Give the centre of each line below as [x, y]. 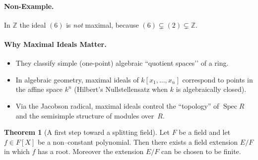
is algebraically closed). [211, 89]
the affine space [39, 89]
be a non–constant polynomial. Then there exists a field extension [138, 141]
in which [17, 151]
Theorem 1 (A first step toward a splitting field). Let [87, 132]
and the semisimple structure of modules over [85, 115]
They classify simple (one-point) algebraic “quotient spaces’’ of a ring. [122, 63]
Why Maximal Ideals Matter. [55, 44]
